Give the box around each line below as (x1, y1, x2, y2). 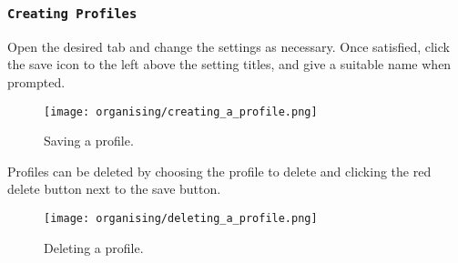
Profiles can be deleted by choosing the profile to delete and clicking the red (7, 161, 432, 180)
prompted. (7, 72, 66, 91)
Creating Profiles (7, 5, 137, 21)
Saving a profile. (44, 131, 134, 150)
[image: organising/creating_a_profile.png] (44, 105, 318, 118)
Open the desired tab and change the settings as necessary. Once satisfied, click (7, 36, 450, 56)
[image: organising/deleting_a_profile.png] (44, 212, 318, 225)
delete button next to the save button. (7, 179, 221, 198)
